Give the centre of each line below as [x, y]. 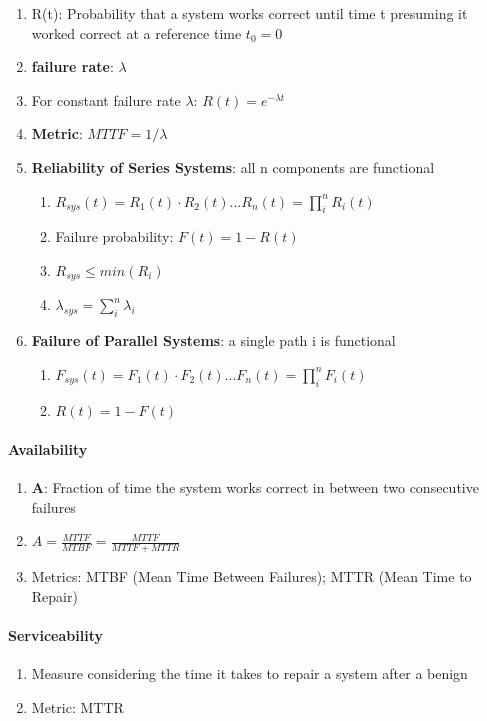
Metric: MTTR [77, 706]
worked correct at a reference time [136, 32]
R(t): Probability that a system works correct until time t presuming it [249, 13]
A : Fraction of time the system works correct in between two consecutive [255, 486]
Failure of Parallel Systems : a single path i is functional [213, 340]
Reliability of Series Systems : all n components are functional [233, 166]
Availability [48, 448]
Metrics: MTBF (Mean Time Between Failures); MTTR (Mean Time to [251, 576]
